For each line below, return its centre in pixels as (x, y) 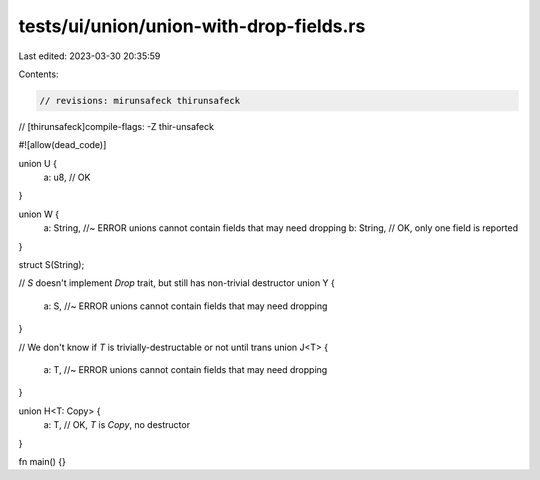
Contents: (38, 74)
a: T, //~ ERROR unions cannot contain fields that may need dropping (185, 369)
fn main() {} (42, 461)
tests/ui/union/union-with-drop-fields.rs (192, 26)
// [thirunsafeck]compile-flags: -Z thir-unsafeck (116, 126)
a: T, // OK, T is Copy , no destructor (116, 425)
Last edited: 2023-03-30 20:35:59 (89, 56)
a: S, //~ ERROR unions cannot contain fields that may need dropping (185, 306)
